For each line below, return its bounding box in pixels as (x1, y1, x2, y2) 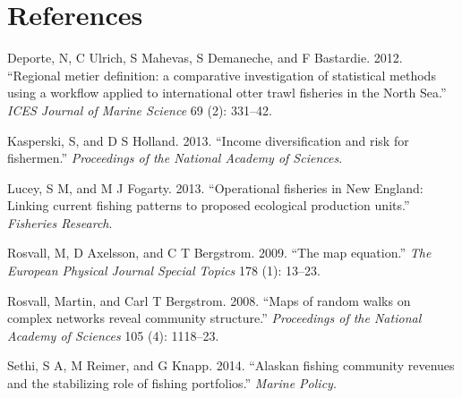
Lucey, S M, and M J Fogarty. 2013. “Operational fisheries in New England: (7, 178, 423, 197)
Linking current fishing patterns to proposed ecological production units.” (7, 196, 410, 215)
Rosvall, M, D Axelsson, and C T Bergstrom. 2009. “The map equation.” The (7, 243, 432, 262)
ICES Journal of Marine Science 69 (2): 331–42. (7, 100, 272, 119)
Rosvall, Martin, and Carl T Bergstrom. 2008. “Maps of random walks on (7, 291, 411, 309)
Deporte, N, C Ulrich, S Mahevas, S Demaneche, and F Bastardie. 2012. (7, 48, 403, 67)
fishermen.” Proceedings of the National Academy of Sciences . (7, 148, 343, 167)
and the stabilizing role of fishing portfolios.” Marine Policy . (7, 374, 337, 393)
